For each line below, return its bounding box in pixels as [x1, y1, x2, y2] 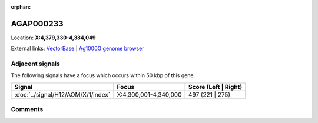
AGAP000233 [11, 18, 64, 29]
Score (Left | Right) [188, 82, 243, 91]
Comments [11, 105, 44, 114]
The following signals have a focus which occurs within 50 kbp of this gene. [11, 72, 196, 79]
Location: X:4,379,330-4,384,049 [11, 34, 97, 41]
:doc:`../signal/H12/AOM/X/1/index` [14, 90, 111, 98]
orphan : [11, 4, 31, 10]
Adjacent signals [11, 59, 60, 68]
